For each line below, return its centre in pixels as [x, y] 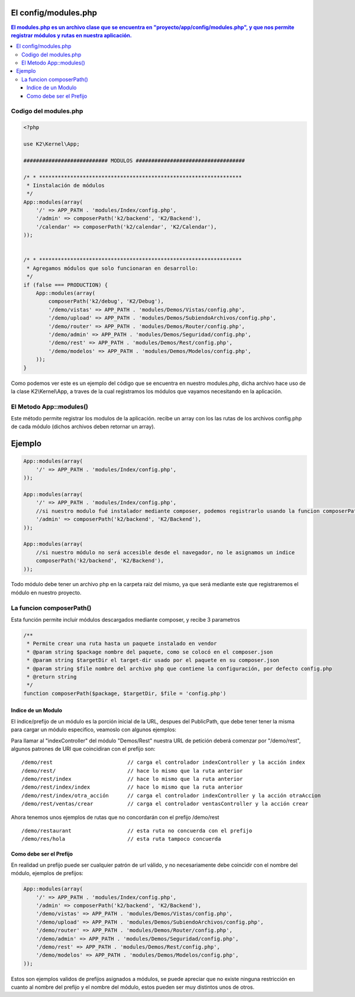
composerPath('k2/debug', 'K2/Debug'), [106, 301]
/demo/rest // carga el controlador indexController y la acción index [164, 763]
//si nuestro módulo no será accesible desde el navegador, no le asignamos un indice [165, 552]
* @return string [52, 677]
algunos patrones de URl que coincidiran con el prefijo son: [83, 748]
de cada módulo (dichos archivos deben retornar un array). [83, 427]
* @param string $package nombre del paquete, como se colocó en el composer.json [150, 652]
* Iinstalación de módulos [66, 185]
